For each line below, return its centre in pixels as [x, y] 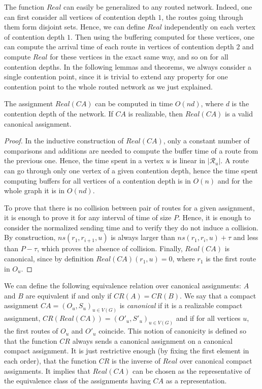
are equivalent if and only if [69, 295]
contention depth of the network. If [59, 113]
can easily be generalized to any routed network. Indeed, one [158, 7]
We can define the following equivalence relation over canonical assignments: [123, 286]
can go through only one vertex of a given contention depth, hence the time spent [131, 170]
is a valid [239, 113]
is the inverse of [136, 360]
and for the [235, 180]
